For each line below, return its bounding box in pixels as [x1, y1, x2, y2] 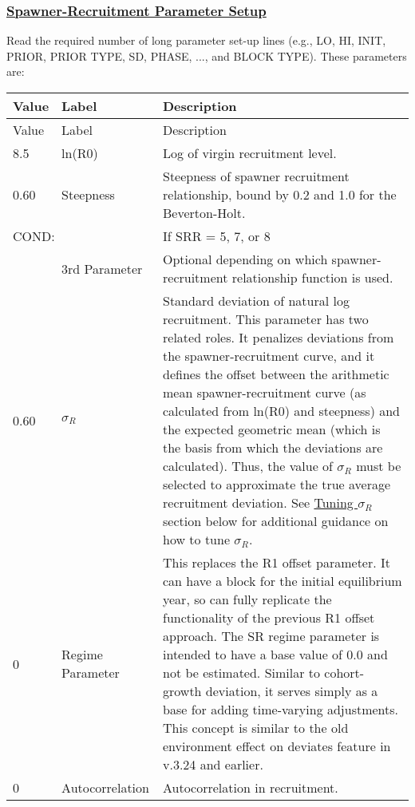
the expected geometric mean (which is [163, 420, 381, 438]
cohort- [324, 663, 365, 682]
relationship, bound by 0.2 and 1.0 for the [163, 185, 397, 204]
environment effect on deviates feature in [163, 737, 391, 755]
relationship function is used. [231, 268, 393, 287]
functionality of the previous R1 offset [163, 608, 375, 627]
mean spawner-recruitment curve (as [163, 383, 366, 402]
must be [356, 457, 401, 475]
